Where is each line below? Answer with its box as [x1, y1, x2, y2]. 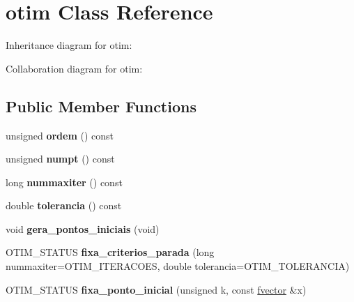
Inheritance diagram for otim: [6, 38, 132, 52]
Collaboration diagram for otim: [6, 61, 143, 75]
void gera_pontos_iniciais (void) [6, 221, 160, 236]
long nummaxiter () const [6, 174, 123, 189]
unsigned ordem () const [6, 128, 114, 142]
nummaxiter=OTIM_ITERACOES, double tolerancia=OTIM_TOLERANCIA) [6, 259, 350, 273]
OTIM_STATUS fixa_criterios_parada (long [6, 245, 215, 259]
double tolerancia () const [6, 198, 122, 213]
